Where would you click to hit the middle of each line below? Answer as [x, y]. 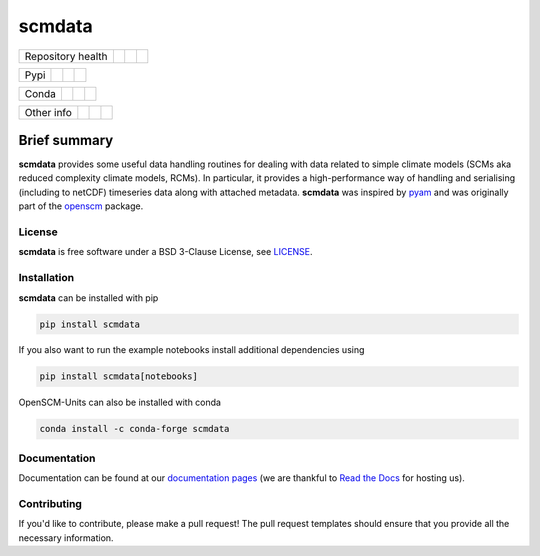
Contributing [50, 503]
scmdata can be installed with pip [88, 297]
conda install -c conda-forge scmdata [134, 429]
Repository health [66, 56]
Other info [48, 112]
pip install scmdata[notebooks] [119, 376]
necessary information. [66, 537]
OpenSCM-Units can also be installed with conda [120, 402]
